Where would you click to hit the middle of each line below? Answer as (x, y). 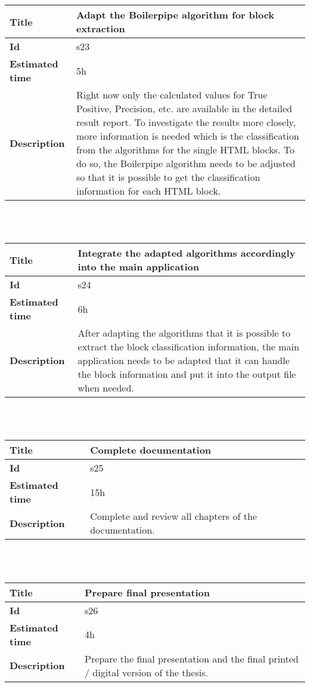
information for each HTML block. (148, 191)
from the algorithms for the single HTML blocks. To (185, 150)
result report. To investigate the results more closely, (186, 122)
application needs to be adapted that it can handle (184, 361)
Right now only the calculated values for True (172, 95)
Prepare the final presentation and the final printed (191, 658)
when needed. (106, 388)
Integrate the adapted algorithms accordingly (187, 253)
